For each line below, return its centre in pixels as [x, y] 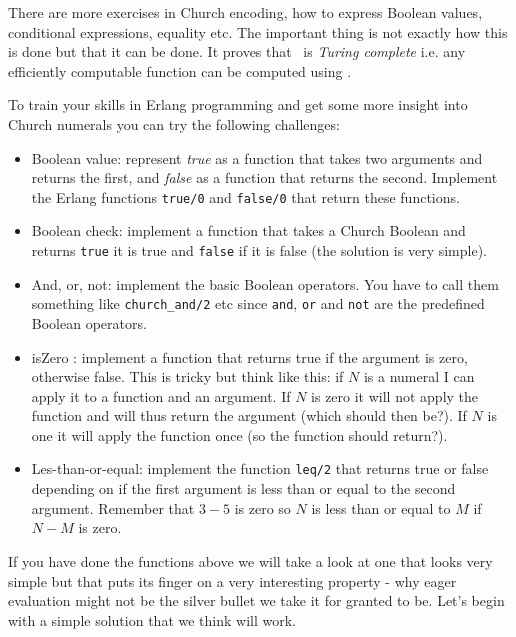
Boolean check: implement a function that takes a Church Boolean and [248, 230]
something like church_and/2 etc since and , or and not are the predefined [258, 303]
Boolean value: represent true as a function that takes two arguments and [257, 157]
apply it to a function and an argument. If [161, 395]
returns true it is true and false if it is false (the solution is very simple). [259, 250]
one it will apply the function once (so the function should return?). [239, 434]
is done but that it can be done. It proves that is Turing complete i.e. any [237, 51]
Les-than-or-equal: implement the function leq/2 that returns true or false [260, 468]
